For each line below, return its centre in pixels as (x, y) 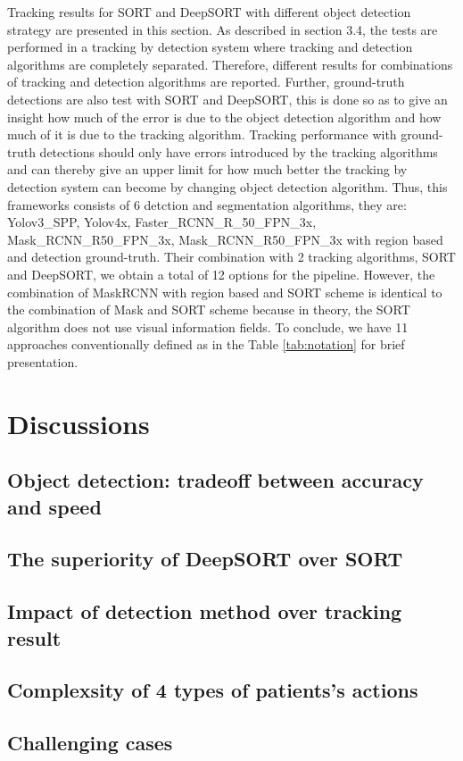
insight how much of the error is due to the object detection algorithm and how (224, 117)
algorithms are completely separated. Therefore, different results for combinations (230, 64)
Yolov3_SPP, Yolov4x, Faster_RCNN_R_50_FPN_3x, (162, 222)
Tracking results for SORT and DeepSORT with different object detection (209, 12)
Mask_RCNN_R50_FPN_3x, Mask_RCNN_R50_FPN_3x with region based (225, 239)
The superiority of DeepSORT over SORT (205, 559)
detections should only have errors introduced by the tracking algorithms (239, 151)
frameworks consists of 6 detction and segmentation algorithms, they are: (207, 204)
